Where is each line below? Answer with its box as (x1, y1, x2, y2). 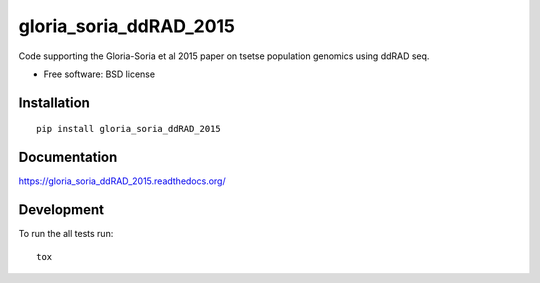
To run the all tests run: (18, 228, 114, 240)
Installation (18, 94, 90, 111)
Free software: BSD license (43, 68, 155, 80)
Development (18, 201, 105, 219)
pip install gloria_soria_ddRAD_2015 (36, 123, 222, 135)
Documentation (18, 149, 118, 166)
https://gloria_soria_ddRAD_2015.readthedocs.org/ (18, 175, 226, 187)
